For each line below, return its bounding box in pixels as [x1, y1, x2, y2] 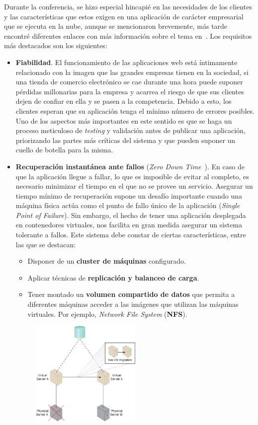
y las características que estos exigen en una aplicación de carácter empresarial [4, 11, 244, 21]
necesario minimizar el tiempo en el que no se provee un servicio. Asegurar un [15, 181, 253, 191]
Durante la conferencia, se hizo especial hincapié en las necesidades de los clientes [4, 1, 252, 11]
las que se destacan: [15, 239, 76, 249]
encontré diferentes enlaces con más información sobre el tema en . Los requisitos [4, 30, 252, 41]
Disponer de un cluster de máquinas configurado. [27, 256, 186, 266]
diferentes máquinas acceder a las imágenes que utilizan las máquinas [27, 299, 239, 309]
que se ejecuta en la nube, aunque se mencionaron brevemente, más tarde [4, 21, 228, 31]
